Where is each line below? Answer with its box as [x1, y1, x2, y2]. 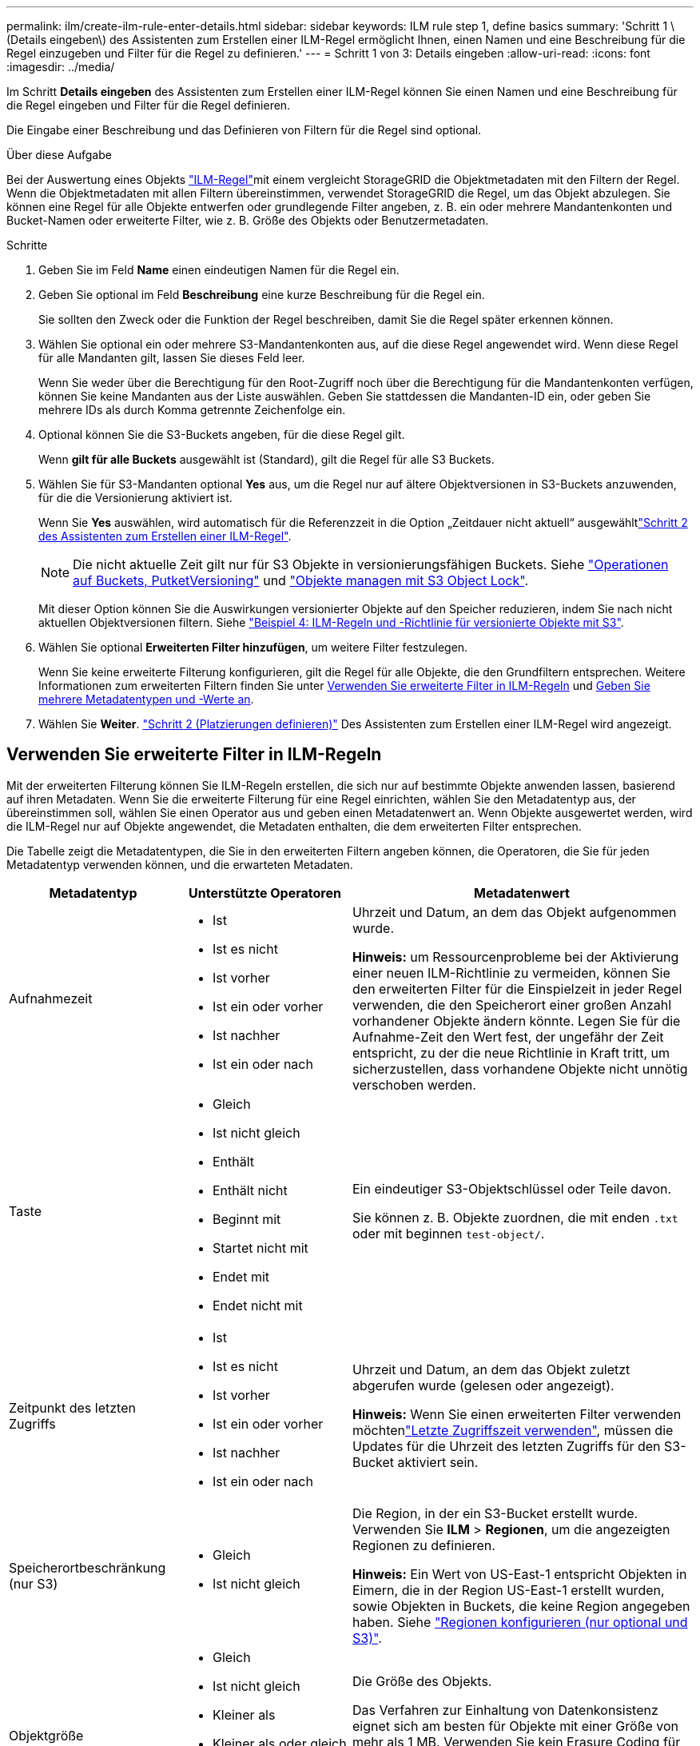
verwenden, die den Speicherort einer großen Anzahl [352, 996, 672, 1013]
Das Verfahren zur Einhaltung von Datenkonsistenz [352, 1701, 658, 1718]
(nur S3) [9, 1575, 58, 1592]
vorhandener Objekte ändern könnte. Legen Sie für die [352, 1012, 681, 1029]
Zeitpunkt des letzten [9, 1399, 136, 1416]
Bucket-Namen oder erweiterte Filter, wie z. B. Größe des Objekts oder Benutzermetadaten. [6, 213, 489, 227]
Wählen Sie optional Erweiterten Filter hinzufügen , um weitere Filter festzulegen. [38, 640, 468, 654]
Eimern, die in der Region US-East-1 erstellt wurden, [352, 1581, 665, 1598]
